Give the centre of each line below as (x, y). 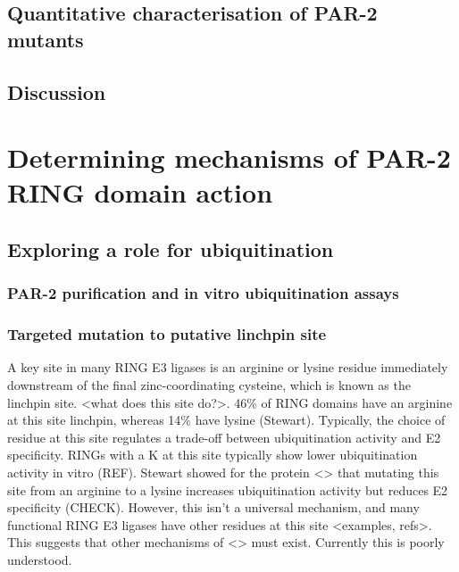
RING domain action (140, 192)
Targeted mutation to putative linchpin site (167, 334)
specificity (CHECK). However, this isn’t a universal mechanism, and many (213, 507)
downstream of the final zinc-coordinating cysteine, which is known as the (209, 384)
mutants (46, 39)
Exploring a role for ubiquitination (171, 249)
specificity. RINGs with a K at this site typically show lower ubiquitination (213, 455)
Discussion (57, 91)
